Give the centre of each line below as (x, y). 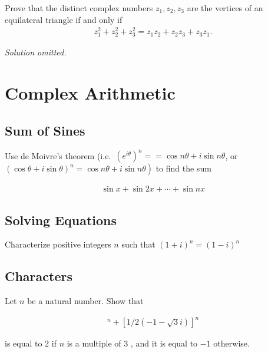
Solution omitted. (36, 52)
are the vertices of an (225, 8)
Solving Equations (61, 220)
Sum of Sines (45, 130)
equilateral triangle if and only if (64, 19)
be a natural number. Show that (85, 301)
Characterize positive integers (58, 244)
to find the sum (183, 168)
